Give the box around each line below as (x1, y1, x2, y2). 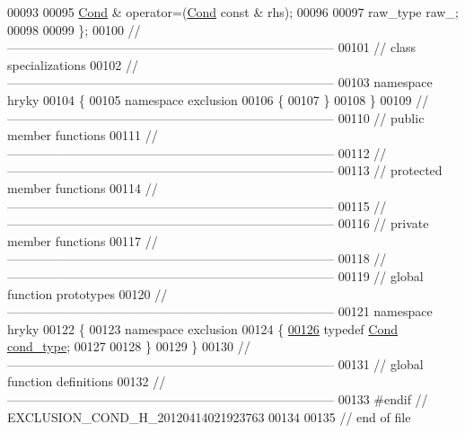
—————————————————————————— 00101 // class (7, 38, 417, 57)
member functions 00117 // (7, 231, 158, 250)
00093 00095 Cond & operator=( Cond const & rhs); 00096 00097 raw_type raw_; (7, 3, 459, 21)
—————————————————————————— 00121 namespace (7, 302, 433, 321)
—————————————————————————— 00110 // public (7, 108, 425, 127)
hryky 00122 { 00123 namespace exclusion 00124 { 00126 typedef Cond (7, 319, 399, 338)
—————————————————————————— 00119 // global (7, 266, 424, 285)
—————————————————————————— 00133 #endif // (7, 390, 428, 409)
